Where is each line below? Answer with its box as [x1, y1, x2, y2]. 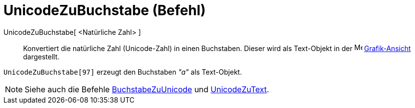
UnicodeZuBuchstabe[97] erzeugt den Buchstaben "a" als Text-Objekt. [3, 67, 242, 76]
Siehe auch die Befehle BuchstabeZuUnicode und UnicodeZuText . [25, 84, 269, 94]
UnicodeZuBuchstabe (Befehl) [3, 2, 206, 19]
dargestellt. [23, 52, 59, 61]
